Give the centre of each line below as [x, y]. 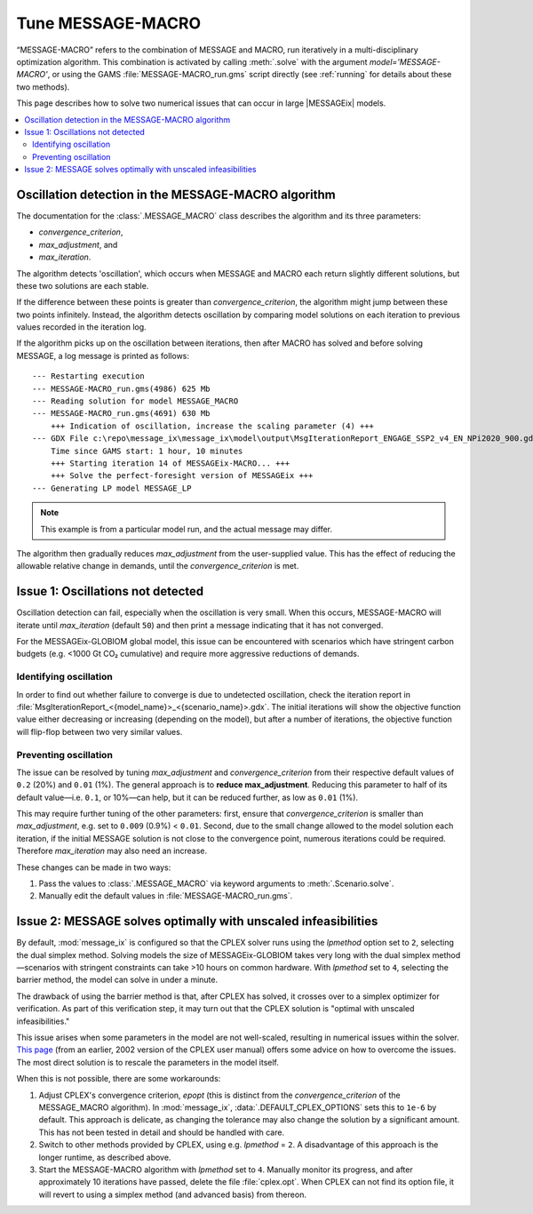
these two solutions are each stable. [83, 285]
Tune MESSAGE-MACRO [109, 23]
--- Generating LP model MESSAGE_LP [112, 488]
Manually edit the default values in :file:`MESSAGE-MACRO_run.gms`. [166, 896]
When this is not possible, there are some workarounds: [119, 1079]
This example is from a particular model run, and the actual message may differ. [187, 529]
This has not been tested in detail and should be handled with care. [161, 1132]
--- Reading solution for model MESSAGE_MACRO [135, 401]
